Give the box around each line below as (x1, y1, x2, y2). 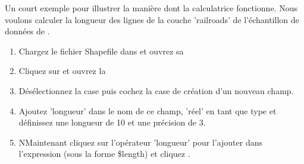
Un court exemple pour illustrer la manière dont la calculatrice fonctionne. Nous (5, 2, 297, 14)
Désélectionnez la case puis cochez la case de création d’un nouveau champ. (18, 84, 294, 97)
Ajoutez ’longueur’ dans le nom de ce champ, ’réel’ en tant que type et (18, 104, 277, 117)
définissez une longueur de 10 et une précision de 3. (18, 116, 206, 128)
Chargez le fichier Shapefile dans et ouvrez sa (18, 44, 184, 57)
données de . (5, 25, 50, 37)
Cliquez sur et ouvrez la (18, 65, 106, 77)
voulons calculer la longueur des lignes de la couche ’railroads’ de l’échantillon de (5, 13, 299, 25)
